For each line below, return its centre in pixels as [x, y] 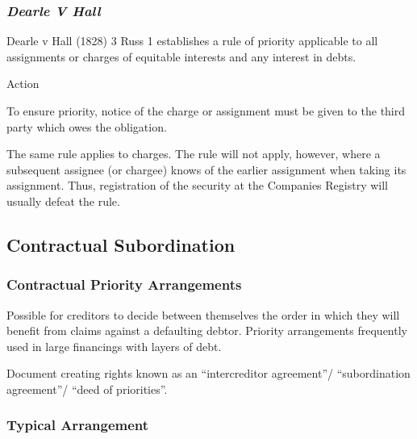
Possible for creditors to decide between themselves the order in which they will [203, 314]
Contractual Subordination [121, 244]
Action [23, 84]
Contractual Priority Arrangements [124, 284]
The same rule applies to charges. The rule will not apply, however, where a [194, 154]
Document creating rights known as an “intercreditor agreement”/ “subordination [208, 373]
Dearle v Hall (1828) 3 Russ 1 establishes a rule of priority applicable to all [192, 41]
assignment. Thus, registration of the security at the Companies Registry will [197, 185]
